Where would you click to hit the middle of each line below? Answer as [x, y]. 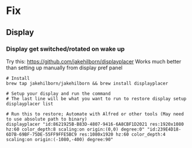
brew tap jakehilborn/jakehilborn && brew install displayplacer [87, 83]
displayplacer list [30, 104]
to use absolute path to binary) [47, 119]
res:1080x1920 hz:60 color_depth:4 [122, 134]
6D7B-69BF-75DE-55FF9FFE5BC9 [41, 134]
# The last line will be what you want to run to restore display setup [96, 98]
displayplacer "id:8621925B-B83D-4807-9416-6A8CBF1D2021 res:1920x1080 [95, 124]
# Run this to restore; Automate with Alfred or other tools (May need [95, 114]
